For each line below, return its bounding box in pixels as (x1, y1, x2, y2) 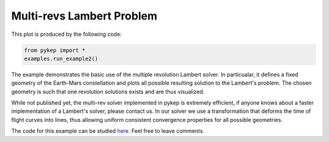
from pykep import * (24, 46, 85, 54)
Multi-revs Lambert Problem (11, 9, 158, 23)
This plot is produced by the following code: (11, 30, 122, 38)
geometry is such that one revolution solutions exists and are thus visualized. (11, 88, 205, 95)
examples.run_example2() (24, 55, 99, 62)
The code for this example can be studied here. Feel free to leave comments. (11, 127, 205, 135)
